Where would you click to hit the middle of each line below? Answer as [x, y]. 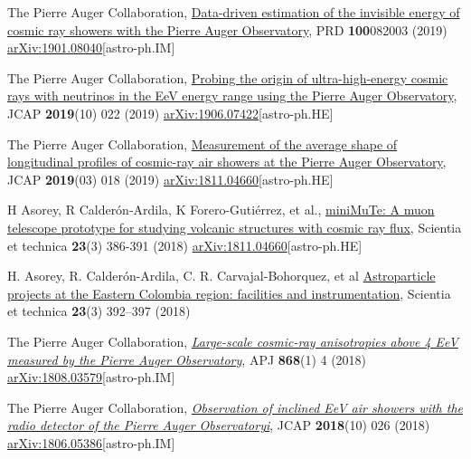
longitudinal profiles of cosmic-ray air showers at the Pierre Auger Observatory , [227, 162]
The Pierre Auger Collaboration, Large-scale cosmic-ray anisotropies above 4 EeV [233, 341]
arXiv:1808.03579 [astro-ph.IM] [91, 377]
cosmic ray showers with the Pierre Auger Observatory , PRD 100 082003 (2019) [227, 29]
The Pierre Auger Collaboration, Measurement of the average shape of [203, 143]
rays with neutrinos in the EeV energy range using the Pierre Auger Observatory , [232, 96]
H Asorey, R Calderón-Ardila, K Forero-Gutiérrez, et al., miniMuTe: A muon [221, 210]
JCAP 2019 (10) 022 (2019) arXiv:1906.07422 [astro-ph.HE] [170, 113]
